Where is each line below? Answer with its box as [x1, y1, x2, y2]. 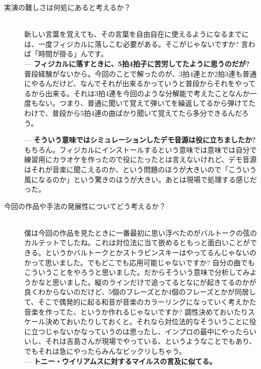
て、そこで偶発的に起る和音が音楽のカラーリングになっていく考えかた [24, 297, 256, 307]
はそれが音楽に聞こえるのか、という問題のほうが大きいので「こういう [24, 164, 257, 174]
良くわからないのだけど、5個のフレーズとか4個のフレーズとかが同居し [24, 286, 256, 297]
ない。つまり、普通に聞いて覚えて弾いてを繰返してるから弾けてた [38, 98, 256, 108]
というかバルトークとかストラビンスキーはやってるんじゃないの [45, 247, 256, 258]
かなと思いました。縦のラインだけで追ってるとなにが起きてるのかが [31, 276, 256, 287]
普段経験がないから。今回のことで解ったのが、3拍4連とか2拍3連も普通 [24, 68, 257, 79]
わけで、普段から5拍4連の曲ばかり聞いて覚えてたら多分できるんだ [24, 107, 242, 118]
